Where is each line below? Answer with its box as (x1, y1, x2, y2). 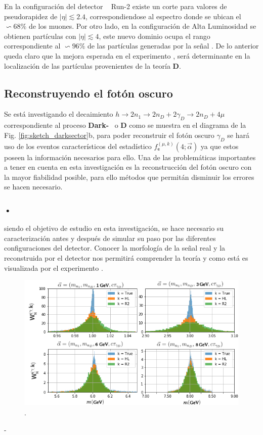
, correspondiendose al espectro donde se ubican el (85, 11, 241, 21)
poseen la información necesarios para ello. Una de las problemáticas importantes (4, 152, 256, 162)
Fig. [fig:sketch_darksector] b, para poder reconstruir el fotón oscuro (4, 129, 214, 140)
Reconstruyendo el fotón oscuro (4, 85, 173, 101)
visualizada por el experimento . (4, 262, 103, 273)
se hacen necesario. (4, 181, 63, 192)
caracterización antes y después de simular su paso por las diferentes (4, 232, 216, 243)
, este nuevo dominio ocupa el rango (99, 30, 210, 41)
